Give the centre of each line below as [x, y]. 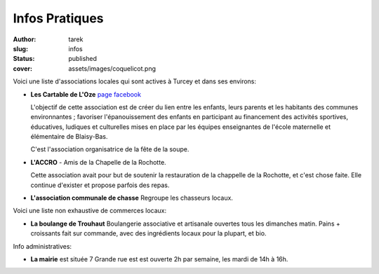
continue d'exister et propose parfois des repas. [100, 185]
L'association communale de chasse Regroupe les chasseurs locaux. [132, 198]
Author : [25, 39]
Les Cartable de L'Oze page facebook [86, 94]
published [83, 59]
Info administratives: [42, 246]
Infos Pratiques [59, 18]
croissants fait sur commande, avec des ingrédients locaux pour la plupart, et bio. [148, 233]
